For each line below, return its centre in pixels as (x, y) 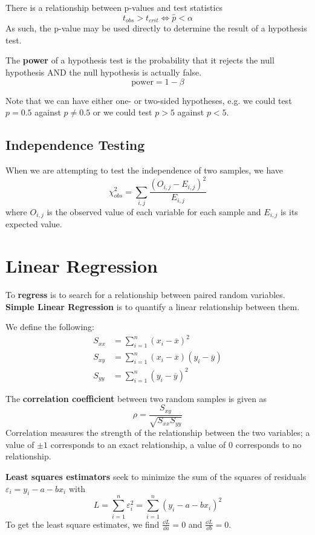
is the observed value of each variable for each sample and (154, 211)
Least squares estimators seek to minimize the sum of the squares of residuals (156, 476)
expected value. (34, 224)
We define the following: (50, 327)
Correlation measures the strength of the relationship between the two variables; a (158, 433)
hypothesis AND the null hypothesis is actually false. (104, 72)
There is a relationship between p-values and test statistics (114, 7)
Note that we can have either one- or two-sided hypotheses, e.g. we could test (149, 100)
